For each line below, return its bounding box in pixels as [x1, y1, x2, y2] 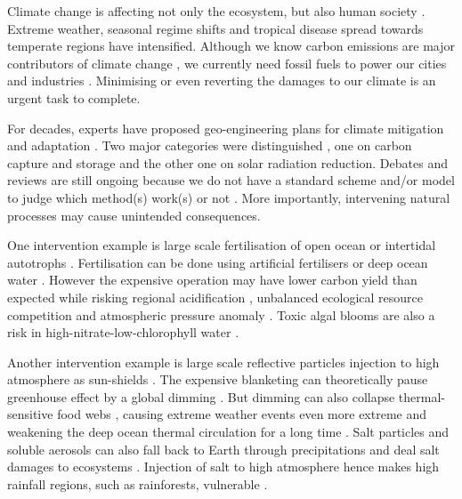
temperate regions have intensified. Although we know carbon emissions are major [7, 36, 456, 55]
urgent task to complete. [7, 88, 141, 107]
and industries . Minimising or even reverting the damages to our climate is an [7, 71, 436, 90]
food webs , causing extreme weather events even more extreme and [57, 405, 427, 423]
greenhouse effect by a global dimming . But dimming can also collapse [7, 387, 395, 406]
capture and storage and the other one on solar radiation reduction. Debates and [7, 153, 448, 172]
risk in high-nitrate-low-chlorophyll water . [7, 323, 239, 342]
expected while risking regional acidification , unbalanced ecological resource [7, 287, 423, 306]
